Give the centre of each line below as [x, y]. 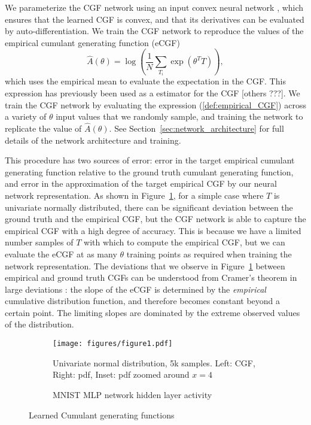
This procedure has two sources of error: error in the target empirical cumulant [150, 160]
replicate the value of [43, 128]
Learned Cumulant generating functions [102, 415]
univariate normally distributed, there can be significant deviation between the [149, 207]
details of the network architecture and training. [93, 140]
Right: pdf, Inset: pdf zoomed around [121, 374]
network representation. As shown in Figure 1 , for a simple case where [134, 195]
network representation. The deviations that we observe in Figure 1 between [145, 265]
